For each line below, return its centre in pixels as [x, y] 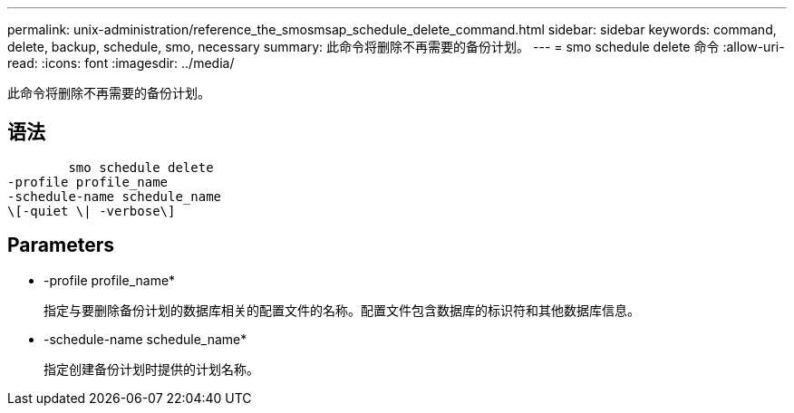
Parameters [61, 245]
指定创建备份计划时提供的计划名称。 [151, 369]
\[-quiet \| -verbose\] [92, 211]
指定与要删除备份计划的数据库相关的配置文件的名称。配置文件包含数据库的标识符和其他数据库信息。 [342, 310]
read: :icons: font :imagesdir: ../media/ [121, 63]
